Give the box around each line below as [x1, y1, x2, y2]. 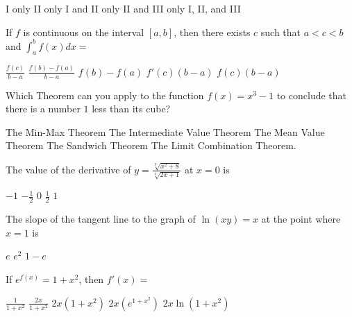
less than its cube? [92, 101, 171, 116]
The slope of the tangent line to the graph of [6, 212, 196, 226]
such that [260, 24, 301, 39]
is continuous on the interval [23, 24, 144, 39]
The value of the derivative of [6, 162, 131, 176]
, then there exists [174, 24, 251, 39]
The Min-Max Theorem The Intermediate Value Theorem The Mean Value [6, 124, 325, 139]
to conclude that [276, 87, 347, 102]
